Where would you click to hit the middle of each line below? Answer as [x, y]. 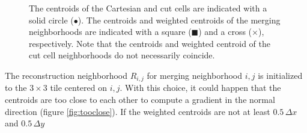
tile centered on [78, 88]
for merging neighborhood [195, 75]
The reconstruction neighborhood [66, 75]
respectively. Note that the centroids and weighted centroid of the [150, 43]
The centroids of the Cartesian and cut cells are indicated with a [148, 8]
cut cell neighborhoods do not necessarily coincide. [122, 55]
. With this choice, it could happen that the [200, 88]
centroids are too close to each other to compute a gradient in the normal [140, 100]
